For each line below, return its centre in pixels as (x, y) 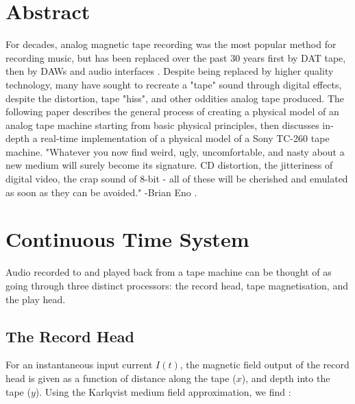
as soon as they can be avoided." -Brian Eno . (101, 192)
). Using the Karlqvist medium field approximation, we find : (163, 391)
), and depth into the (286, 378)
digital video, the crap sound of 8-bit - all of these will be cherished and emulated (177, 179)
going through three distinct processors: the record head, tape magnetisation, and (177, 285)
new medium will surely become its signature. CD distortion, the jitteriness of (169, 165)
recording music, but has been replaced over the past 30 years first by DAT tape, (176, 57)
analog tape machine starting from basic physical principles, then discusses (162, 124)
